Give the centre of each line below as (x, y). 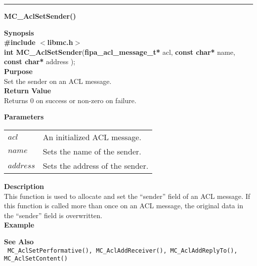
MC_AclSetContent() (36, 259)
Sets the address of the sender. (96, 165)
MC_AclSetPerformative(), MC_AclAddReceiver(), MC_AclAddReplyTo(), (123, 250)
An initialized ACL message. (92, 137)
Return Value (28, 91)
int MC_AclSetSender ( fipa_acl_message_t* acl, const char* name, (120, 52)
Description (24, 186)
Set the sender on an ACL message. (58, 81)
